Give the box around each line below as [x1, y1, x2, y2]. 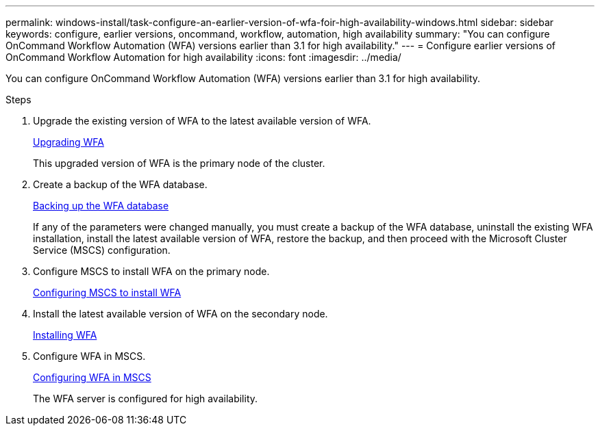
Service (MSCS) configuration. [33, 244, 171, 256]
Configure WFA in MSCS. [33, 350, 146, 362]
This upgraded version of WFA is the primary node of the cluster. [33, 157, 325, 169]
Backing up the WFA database [33, 200, 169, 211]
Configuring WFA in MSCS [33, 371, 151, 383]
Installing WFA [33, 329, 97, 341]
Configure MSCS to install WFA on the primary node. [33, 265, 270, 277]
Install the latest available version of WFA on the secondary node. [33, 308, 328, 319]
